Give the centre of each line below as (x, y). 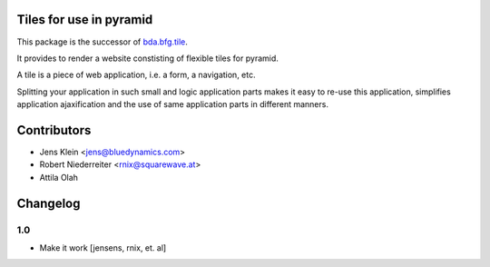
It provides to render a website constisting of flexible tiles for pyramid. (147, 58)
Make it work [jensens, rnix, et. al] (103, 247)
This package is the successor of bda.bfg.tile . (102, 42)
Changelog (49, 203)
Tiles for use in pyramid (85, 20)
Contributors (54, 130)
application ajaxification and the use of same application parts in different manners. (172, 104)
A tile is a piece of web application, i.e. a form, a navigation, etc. (136, 75)
